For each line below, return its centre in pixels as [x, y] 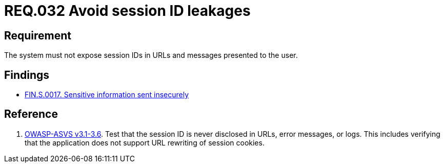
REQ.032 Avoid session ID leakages [127, 11]
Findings [27, 75]
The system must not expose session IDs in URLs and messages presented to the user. [151, 55]
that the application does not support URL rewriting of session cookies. [145, 142]
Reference [31, 114]
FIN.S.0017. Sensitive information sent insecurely [107, 95]
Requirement [38, 35]
